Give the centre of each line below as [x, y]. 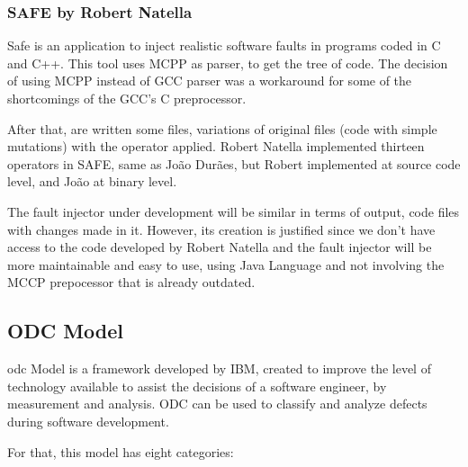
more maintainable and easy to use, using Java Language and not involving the [226, 264]
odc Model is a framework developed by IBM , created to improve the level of [219, 368]
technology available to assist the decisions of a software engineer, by [197, 386]
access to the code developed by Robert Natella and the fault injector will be [220, 247]
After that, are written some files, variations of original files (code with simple [222, 128]
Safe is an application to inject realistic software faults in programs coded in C [224, 45]
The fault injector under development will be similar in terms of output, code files [234, 211]
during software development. [88, 421]
